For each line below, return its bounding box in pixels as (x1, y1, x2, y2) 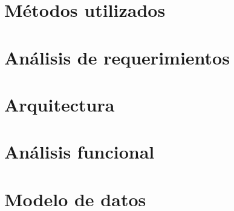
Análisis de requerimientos (4, 45, 230, 69)
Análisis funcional (4, 139, 155, 164)
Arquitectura (4, 92, 115, 116)
